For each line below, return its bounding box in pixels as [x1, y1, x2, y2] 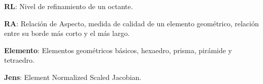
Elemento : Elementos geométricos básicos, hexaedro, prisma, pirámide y [4, 45, 233, 55]
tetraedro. [4, 55, 35, 65]
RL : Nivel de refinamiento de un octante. [4, 1, 133, 11]
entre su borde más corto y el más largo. [4, 28, 130, 38]
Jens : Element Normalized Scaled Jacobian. [4, 71, 142, 82]
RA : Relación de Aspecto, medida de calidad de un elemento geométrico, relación [4, 18, 259, 28]
